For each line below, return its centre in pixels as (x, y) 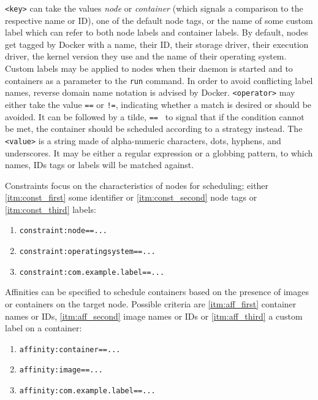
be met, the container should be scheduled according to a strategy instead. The (154, 129)
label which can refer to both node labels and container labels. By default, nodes (157, 32)
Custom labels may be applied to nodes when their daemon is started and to (149, 68)
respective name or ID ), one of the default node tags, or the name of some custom (159, 20)
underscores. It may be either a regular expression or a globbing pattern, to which (159, 152)
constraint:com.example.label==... (92, 272)
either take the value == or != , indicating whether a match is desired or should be (158, 104)
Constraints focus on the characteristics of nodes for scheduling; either (137, 185)
